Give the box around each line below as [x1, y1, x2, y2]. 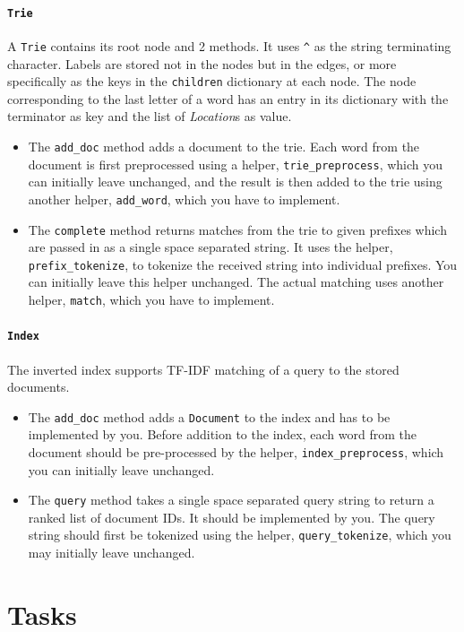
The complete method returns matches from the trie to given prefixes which [28, 220, 447, 238]
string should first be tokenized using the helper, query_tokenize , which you [28, 525, 451, 544]
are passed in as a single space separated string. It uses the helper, [28, 238, 393, 256]
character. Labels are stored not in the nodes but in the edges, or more [7, 54, 397, 73]
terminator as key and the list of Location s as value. [7, 107, 292, 126]
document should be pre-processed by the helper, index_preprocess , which [28, 442, 444, 461]
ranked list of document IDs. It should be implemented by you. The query [28, 507, 435, 526]
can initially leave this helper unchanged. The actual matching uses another [28, 273, 444, 291]
